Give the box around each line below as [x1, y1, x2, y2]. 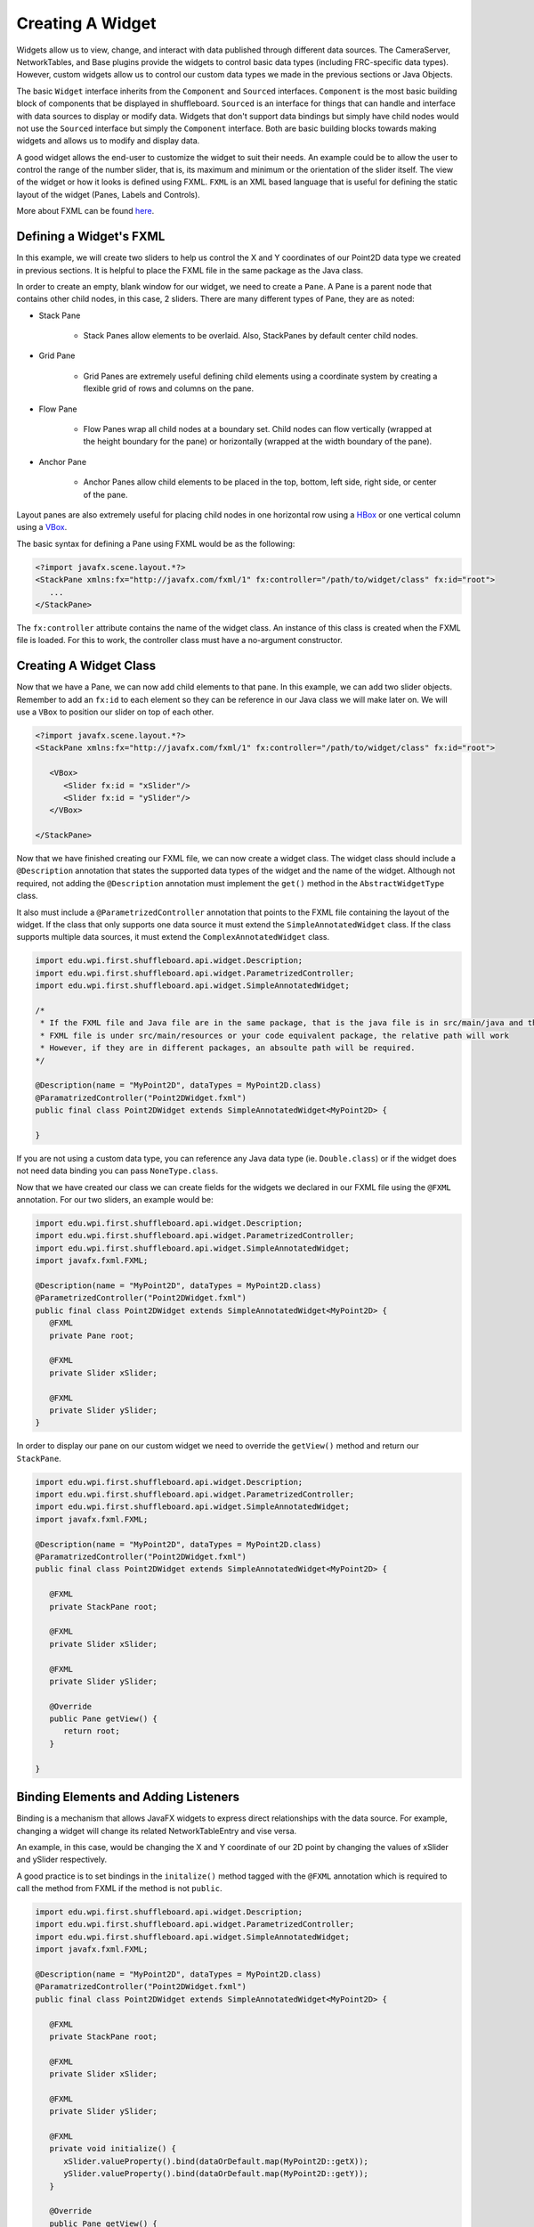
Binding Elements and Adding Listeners [16, 1790, 240, 1805]
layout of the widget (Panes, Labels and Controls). [16, 189, 200, 200]
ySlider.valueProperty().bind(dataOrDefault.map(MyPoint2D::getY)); [63, 2169, 369, 2179]
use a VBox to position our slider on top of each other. [16, 706, 214, 717]
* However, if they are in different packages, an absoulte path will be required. [40, 1043, 416, 1053]
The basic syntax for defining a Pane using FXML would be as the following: [16, 538, 295, 549]
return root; [63, 1726, 120, 1736]
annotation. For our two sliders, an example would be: [16, 1195, 214, 1205]
